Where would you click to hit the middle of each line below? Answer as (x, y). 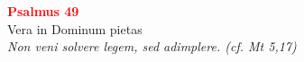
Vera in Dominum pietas (75, 28)
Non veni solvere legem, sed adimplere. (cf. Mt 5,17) (152, 46)
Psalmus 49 (43, 11)
